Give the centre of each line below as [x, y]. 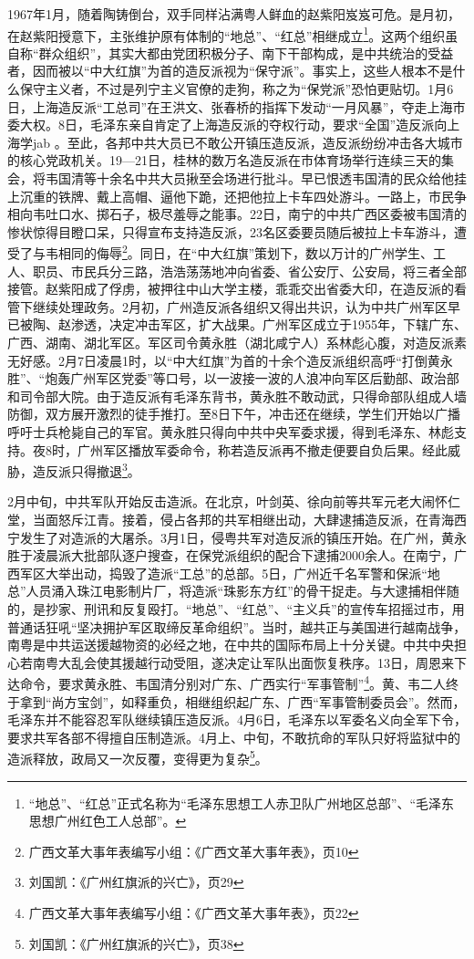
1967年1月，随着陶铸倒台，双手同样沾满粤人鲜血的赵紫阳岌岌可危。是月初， [234, 14]
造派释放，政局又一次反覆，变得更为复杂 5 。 [138, 757]
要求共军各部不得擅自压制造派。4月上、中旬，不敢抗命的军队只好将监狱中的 [234, 737]
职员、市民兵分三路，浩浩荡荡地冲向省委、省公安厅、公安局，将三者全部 [249, 271]
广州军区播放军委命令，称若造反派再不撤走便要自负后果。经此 [262, 449]
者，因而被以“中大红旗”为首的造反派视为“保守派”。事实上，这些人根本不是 [230, 71]
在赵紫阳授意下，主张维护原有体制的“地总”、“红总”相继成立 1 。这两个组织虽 [233, 34]
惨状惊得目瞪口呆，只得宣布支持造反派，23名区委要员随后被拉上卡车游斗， [231, 231]
